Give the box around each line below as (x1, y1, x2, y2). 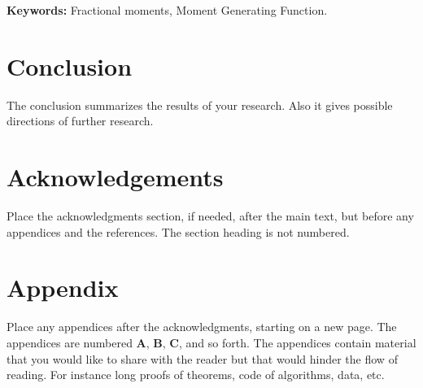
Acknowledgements (7, 160, 224, 194)
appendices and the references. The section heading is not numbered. (7, 223, 350, 240)
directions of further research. (7, 112, 154, 129)
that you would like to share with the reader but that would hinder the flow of (7, 350, 398, 367)
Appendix (7, 271, 119, 304)
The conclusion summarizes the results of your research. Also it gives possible (7, 96, 393, 113)
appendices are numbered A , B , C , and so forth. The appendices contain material (7, 334, 416, 351)
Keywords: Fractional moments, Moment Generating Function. (7, 2, 328, 18)
